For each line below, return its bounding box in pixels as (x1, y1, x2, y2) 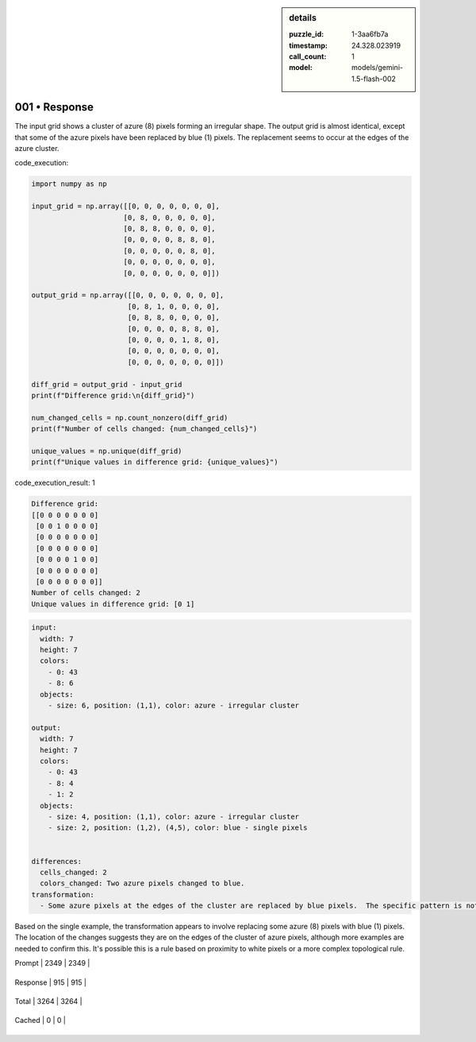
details (289, 13, 317, 23)
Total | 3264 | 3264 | (14, 997, 83, 1005)
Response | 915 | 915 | (14, 978, 87, 987)
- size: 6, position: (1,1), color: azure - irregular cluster (48, 701, 300, 711)
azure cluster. (14, 144, 59, 153)
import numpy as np (31, 180, 107, 188)
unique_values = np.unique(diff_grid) (31, 446, 182, 455)
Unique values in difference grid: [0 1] (31, 599, 195, 608)
